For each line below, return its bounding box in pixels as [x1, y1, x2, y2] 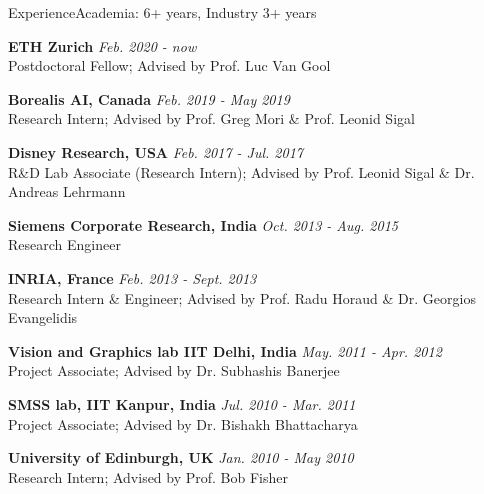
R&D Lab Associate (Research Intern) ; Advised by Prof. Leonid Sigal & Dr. [8, 161, 475, 182]
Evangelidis [8, 307, 78, 328]
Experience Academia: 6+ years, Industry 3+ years [8, 2, 317, 22]
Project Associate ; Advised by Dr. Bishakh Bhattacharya [8, 413, 358, 434]
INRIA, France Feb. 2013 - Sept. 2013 [8, 267, 257, 288]
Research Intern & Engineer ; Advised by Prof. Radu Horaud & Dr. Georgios [8, 287, 476, 308]
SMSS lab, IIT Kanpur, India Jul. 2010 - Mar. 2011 [8, 393, 356, 414]
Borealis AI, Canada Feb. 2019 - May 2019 [8, 88, 290, 109]
